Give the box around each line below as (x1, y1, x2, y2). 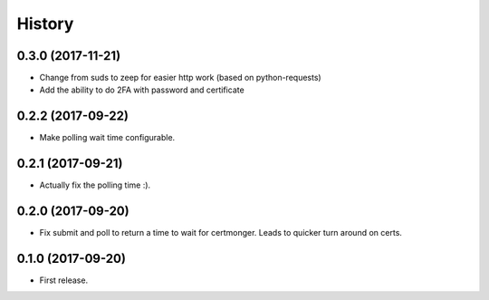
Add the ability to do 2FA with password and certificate (39, 84, 244, 95)
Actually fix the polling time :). (39, 179, 151, 190)
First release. (39, 275, 89, 285)
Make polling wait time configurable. (39, 132, 176, 143)
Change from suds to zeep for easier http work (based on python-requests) (39, 73, 321, 83)
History (16, 14, 74, 34)
